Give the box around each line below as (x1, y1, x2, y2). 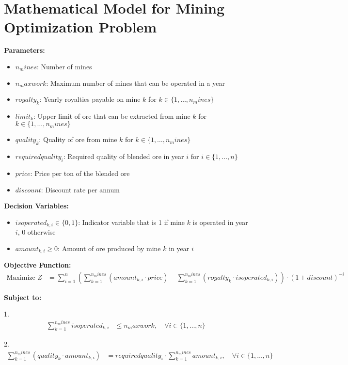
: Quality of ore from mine (39, 134, 117, 144)
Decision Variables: (4, 201, 69, 211)
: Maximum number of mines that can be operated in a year (46, 78, 225, 88)
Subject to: (4, 292, 42, 302)
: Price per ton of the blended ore (30, 168, 130, 178)
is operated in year (192, 217, 248, 227)
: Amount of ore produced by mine (58, 243, 161, 253)
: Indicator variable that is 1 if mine (78, 217, 185, 227)
